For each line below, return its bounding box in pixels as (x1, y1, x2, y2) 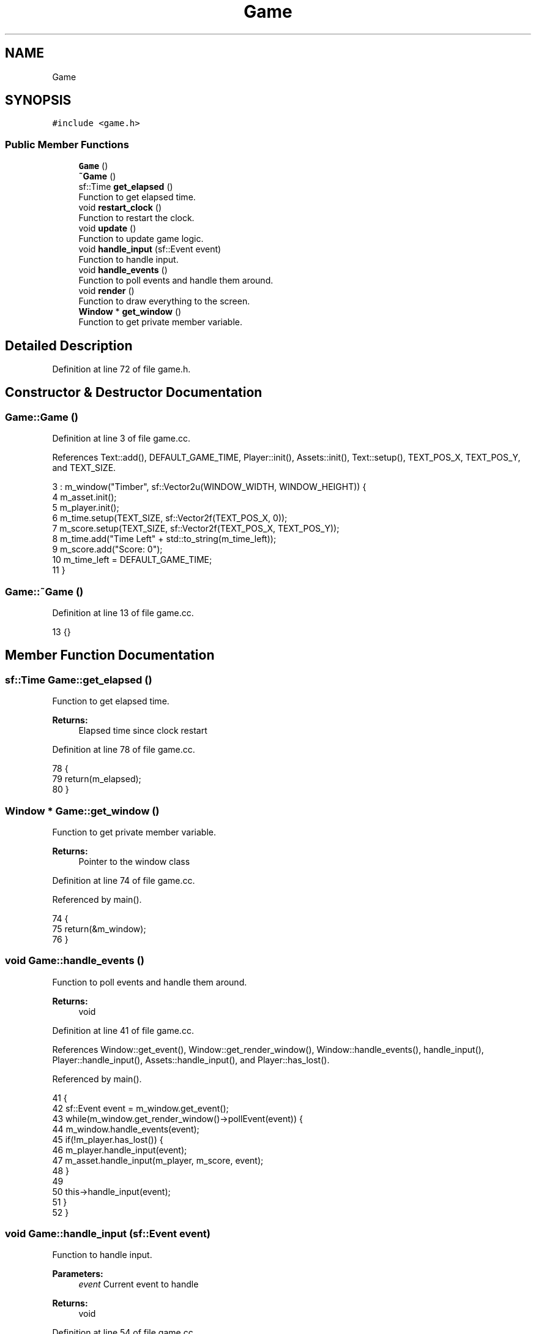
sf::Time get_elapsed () (78, 181, 173, 192)
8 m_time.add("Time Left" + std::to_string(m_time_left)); (52, 533, 277, 545)
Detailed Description (5, 337, 133, 353)
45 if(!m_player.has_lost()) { (52, 1134, 163, 1145)
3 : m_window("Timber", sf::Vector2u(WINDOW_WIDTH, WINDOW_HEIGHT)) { (52, 481, 367, 492)
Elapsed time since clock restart (78, 725, 207, 736)
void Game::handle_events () (5, 954, 144, 967)
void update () (78, 223, 136, 234)
